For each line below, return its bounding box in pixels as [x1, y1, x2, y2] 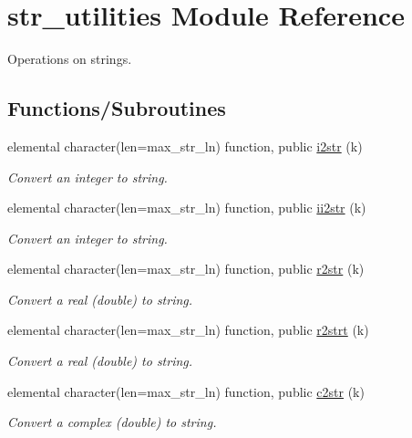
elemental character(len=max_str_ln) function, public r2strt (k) [7, 320, 369, 339]
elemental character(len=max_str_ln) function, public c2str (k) [7, 381, 365, 401]
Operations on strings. [7, 49, 132, 68]
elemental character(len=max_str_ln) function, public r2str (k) [7, 259, 365, 278]
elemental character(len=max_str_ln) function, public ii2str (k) [7, 198, 366, 217]
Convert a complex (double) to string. [7, 412, 217, 432]
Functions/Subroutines [7, 94, 226, 122]
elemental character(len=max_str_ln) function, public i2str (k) [7, 136, 363, 155]
